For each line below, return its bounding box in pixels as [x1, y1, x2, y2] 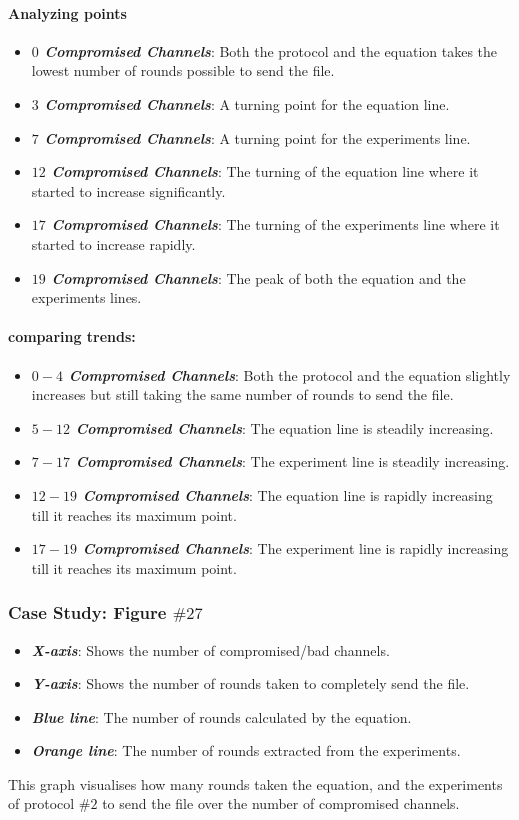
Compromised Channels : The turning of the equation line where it [51, 161, 479, 182]
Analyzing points [8, 2, 127, 23]
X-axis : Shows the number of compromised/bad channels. [31, 639, 390, 660]
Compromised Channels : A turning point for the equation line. [44, 93, 450, 114]
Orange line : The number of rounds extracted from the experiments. [31, 740, 461, 761]
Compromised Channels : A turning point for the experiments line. [44, 127, 471, 148]
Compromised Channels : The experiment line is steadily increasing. [75, 451, 510, 472]
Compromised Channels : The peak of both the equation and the [51, 267, 466, 288]
